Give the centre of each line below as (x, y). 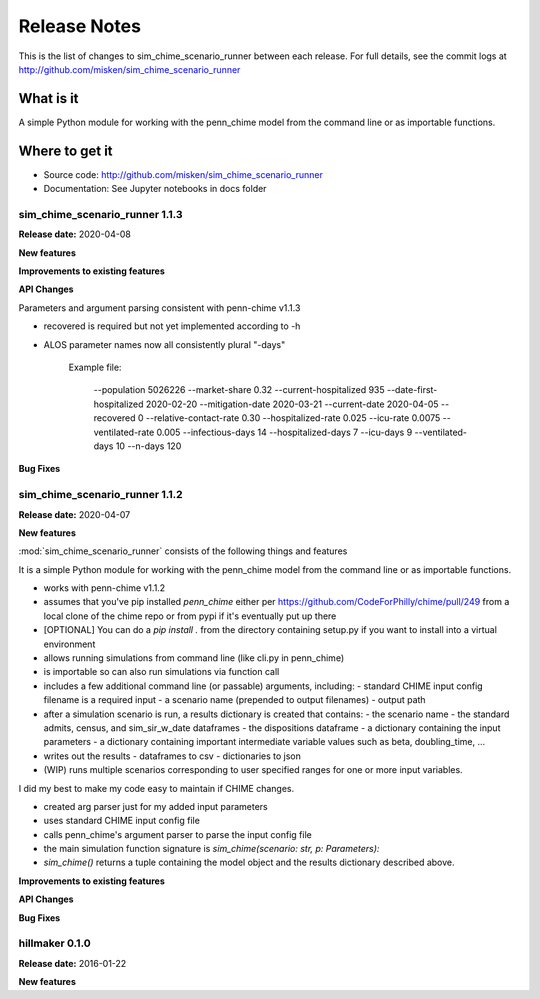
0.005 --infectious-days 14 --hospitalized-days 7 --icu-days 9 (284, 432)
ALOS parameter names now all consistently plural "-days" (164, 344)
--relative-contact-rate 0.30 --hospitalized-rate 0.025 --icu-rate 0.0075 (293, 418)
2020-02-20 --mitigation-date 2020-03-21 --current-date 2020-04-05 (292, 404)
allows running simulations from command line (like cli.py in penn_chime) (194, 658)
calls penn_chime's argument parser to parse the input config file (177, 834)
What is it (48, 98)
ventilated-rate (124, 432)
